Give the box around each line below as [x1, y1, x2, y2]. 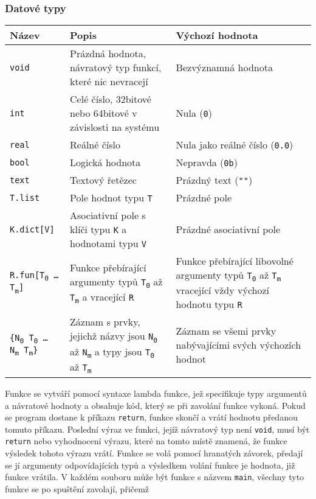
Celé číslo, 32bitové [70, 92, 151, 106]
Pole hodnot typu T [70, 190, 153, 205]
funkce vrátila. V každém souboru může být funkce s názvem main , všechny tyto [5, 470, 304, 483]
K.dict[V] [10, 224, 55, 234]
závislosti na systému [70, 120, 160, 134]
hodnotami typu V [70, 236, 147, 251]
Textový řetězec [70, 173, 137, 187]
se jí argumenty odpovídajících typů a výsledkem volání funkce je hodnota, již [5, 458, 295, 471]
